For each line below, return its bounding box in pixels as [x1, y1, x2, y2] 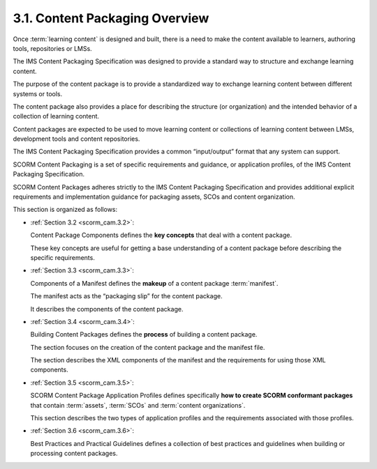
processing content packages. [30, 449, 118, 458]
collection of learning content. [13, 112, 100, 121]
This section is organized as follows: [13, 206, 118, 214]
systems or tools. [13, 89, 63, 98]
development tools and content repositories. [13, 134, 140, 143]
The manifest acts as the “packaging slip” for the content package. [30, 292, 223, 300]
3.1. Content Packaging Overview [13, 10, 209, 26]
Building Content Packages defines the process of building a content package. [30, 330, 258, 339]
